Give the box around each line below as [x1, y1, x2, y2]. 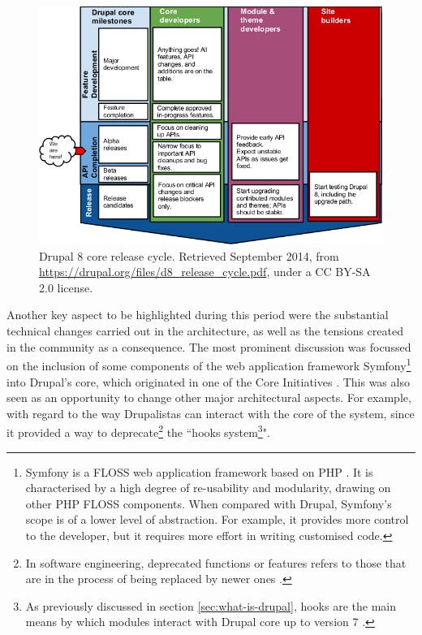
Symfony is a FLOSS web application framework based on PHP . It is [25, 463, 373, 480]
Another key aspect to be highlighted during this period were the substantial [6, 306, 389, 323]
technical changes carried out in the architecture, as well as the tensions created [6, 322, 403, 339]
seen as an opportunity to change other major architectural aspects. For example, [6, 389, 411, 406]
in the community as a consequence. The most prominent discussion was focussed [6, 338, 411, 355]
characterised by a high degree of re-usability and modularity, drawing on [25, 479, 391, 496]
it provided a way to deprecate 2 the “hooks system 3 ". [6, 421, 270, 440]
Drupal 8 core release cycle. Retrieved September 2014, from [39, 247, 339, 264]
